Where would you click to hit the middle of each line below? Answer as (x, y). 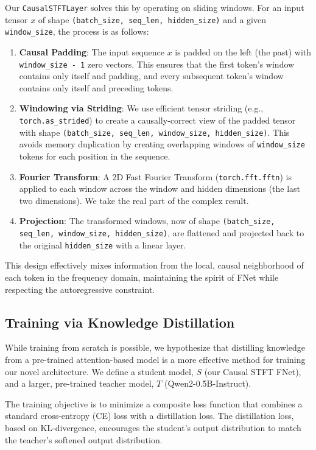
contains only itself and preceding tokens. (96, 87)
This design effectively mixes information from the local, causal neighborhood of (154, 265)
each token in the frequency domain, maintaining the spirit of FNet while (142, 277)
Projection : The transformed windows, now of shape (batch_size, (147, 221)
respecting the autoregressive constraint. (80, 289)
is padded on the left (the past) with (243, 51)
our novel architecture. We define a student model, (99, 371)
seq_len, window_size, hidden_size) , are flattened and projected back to (162, 233)
